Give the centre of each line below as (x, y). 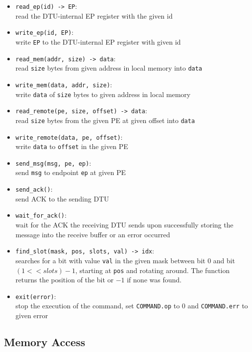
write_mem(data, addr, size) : (64, 84)
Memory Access (45, 342)
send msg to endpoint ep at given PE (71, 172)
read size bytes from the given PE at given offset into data (105, 120)
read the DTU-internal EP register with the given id (94, 15)
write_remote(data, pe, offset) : (69, 137)
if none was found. (154, 280)
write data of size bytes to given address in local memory (103, 94)
